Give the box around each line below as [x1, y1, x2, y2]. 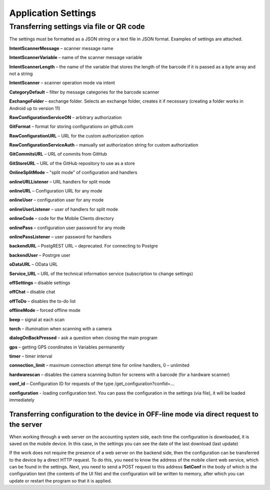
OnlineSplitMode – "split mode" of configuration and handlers [9, 169, 137, 175]
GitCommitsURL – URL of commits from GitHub [9, 151, 107, 157]
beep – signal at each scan [9, 316, 65, 322]
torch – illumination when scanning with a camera [9, 325, 112, 331]
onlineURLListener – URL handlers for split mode [9, 178, 111, 184]
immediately [9, 397, 34, 403]
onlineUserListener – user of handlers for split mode [9, 206, 118, 212]
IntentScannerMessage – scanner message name [9, 45, 113, 51]
